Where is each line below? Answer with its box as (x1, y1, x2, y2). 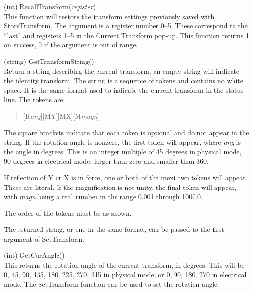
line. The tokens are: (4, 94, 65, 104)
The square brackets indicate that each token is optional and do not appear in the (4, 127, 249, 137)
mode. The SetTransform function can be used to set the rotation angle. (4, 279, 219, 289)
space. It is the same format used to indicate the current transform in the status (4, 84, 244, 95)
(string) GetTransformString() (4, 56, 94, 66)
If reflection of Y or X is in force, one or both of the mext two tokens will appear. (4, 172, 248, 182)
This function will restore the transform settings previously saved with (4, 11, 214, 21)
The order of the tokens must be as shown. (4, 208, 132, 218)
